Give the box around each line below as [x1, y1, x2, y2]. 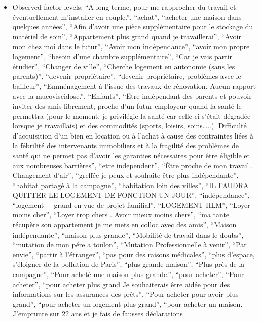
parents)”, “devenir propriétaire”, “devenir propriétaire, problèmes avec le [12, 71, 241, 81]
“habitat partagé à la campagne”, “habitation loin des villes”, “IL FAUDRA [12, 179, 249, 190]
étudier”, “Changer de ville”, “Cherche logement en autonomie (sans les [12, 61, 235, 71]
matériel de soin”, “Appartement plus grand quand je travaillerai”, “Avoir [12, 31, 241, 41]
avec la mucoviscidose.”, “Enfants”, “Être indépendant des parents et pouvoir [12, 90, 252, 101]
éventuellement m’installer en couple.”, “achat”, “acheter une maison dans [12, 11, 242, 22]
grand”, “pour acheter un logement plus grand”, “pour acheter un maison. [12, 298, 243, 309]
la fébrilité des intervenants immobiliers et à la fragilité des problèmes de [12, 140, 239, 151]
